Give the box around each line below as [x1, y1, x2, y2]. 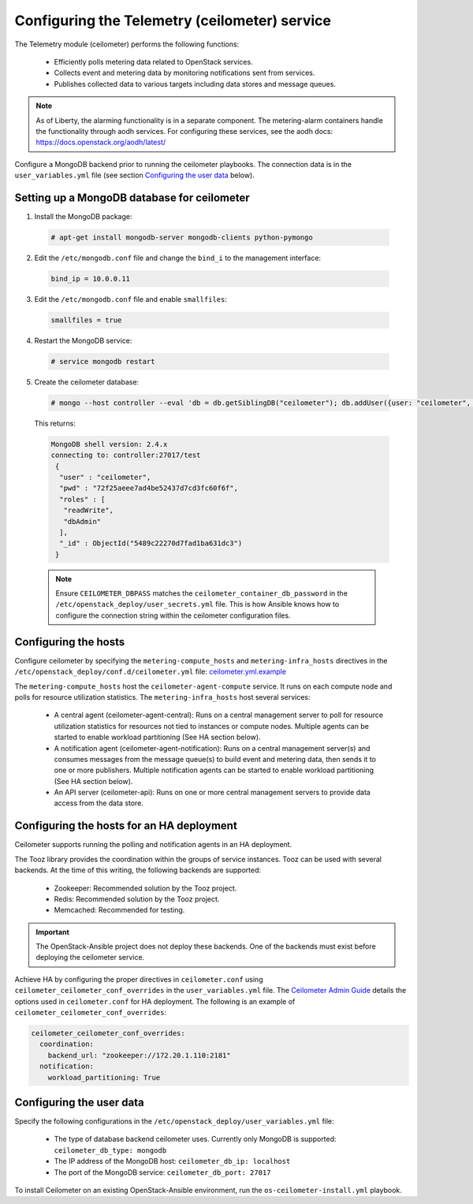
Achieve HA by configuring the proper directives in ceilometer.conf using [14, 974, 263, 984]
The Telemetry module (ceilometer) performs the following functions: [14, 39, 240, 49]
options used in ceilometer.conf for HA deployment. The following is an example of [14, 997, 296, 1006]
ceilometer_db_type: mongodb [54, 1146, 167, 1154]
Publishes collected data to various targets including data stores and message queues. [54, 79, 337, 88]
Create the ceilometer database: [34, 377, 140, 386]
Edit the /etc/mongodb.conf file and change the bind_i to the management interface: [34, 253, 322, 262]
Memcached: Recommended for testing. [54, 905, 185, 915]
